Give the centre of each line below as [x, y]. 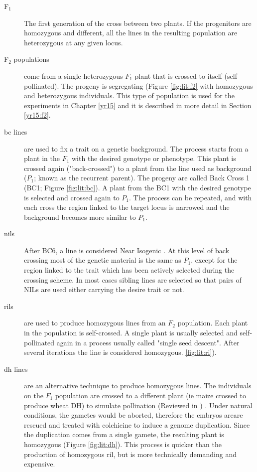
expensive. [40, 464]
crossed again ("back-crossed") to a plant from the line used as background [138, 168]
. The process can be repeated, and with [191, 197]
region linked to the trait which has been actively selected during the [129, 270]
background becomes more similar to [80, 217]
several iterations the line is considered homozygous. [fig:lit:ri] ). [120, 352]
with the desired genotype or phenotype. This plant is [154, 158]
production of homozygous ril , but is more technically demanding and [130, 454]
